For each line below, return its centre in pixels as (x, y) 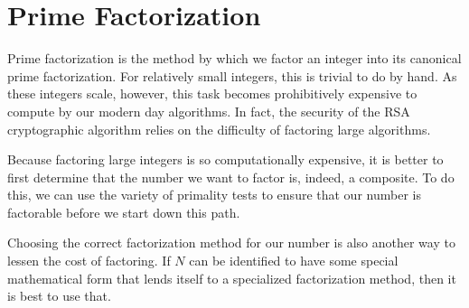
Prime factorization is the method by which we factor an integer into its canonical (234, 58)
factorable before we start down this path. (124, 212)
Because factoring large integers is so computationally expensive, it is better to (225, 159)
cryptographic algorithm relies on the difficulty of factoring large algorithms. (219, 129)
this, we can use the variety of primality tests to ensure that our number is (214, 195)
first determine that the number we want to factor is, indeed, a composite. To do (231, 177)
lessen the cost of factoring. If (89, 261)
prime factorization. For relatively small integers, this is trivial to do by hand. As (232, 75)
